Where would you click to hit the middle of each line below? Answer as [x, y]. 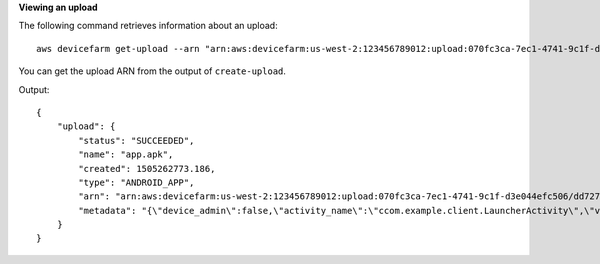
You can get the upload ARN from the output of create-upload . [152, 71]
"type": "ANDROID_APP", [136, 182]
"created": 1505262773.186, [147, 168]
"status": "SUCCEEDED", [136, 140]
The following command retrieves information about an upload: [148, 26]
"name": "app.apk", [126, 154]
